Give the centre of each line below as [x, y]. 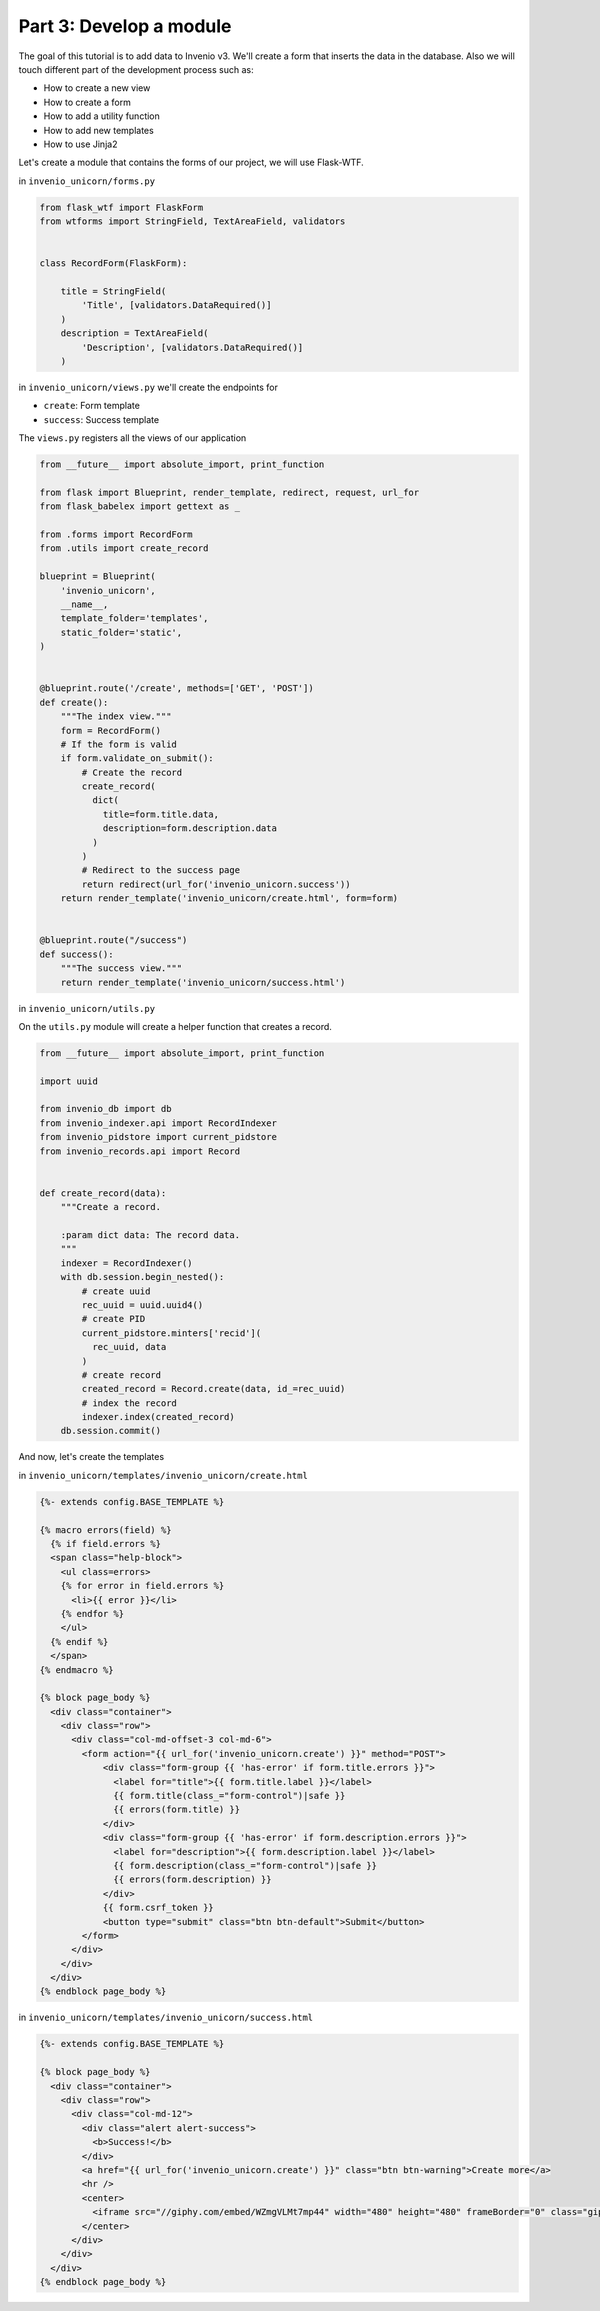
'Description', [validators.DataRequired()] [192, 347]
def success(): [76, 954]
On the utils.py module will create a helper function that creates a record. [175, 1026]
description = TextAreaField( [134, 333]
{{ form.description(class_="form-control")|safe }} [245, 1865]
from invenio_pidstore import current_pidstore [158, 1137]
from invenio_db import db [105, 1109]
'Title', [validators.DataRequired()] [176, 305]
